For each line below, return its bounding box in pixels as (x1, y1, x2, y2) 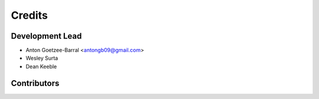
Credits (11, 9, 48, 22)
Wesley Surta (25, 54, 58, 62)
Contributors (11, 78, 60, 88)
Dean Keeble (25, 63, 57, 70)
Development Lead (11, 31, 82, 41)
